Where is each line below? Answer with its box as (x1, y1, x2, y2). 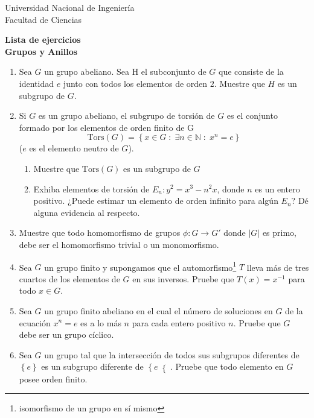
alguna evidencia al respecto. (33, 206, 140, 218)
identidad (19, 77, 54, 89)
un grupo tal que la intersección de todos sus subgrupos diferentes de (44, 348, 300, 361)
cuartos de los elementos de (19, 272, 120, 285)
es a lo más (80, 316, 121, 329)
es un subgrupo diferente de (41, 360, 144, 373)
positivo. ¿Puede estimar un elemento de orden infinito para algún (33, 194, 278, 207)
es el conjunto (226, 109, 278, 122)
